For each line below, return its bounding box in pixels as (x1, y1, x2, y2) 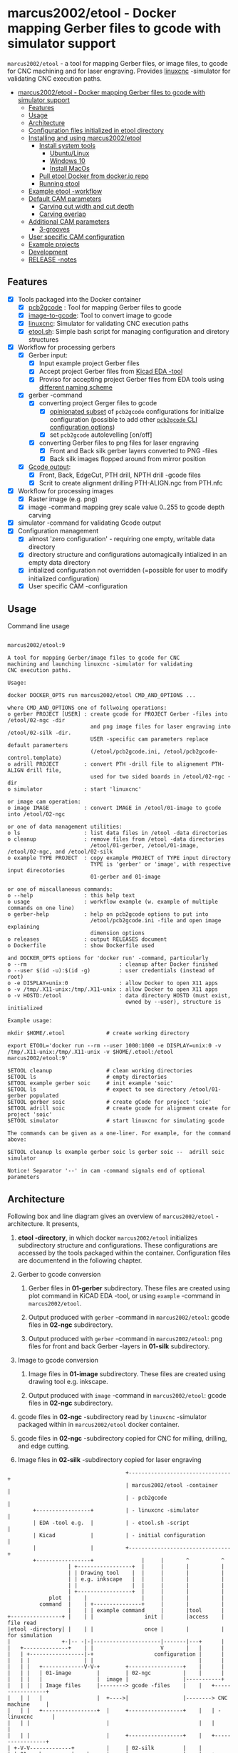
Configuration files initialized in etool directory (28, 126, 164, 134)
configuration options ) (49, 423, 115, 431)
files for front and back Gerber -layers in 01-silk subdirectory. (28, 1342, 210, 1350)
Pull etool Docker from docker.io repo (38, 172, 149, 180)
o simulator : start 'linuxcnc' (7, 786, 142, 793)
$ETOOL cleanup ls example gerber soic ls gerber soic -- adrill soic (7, 1149, 224, 1156)
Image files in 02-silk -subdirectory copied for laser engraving (17, 1456, 202, 1464)
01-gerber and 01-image (90, 874, 161, 881)
